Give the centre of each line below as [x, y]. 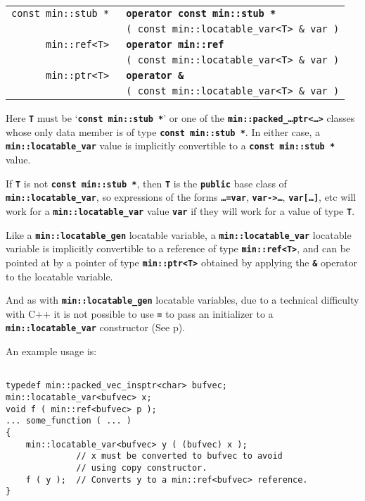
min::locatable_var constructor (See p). [96, 327]
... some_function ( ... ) [69, 421]
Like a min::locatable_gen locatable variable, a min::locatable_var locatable [179, 234]
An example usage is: [51, 351]
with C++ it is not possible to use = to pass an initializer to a [140, 313]
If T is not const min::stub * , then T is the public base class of [146, 183]
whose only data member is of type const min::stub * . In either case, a [163, 131]
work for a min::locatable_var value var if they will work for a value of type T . [180, 210]
